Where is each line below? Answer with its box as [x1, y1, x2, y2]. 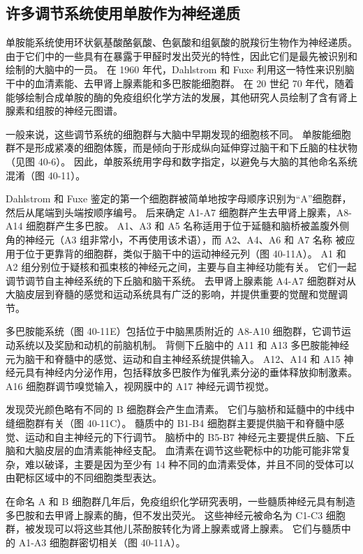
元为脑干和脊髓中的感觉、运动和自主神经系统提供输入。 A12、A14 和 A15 [6, 351, 341, 366]
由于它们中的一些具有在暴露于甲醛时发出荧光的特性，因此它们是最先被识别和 [6, 48, 357, 63]
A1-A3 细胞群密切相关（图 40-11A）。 [18, 534, 186, 549]
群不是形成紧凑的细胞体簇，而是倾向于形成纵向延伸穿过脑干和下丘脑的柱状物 [6, 140, 357, 155]
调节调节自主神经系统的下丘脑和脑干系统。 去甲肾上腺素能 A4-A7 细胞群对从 [6, 273, 356, 287]
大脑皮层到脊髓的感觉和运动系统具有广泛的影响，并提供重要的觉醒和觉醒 [6, 287, 338, 301]
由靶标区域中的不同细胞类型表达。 [6, 470, 162, 485]
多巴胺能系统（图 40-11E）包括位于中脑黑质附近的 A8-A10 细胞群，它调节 [6, 324, 341, 338]
